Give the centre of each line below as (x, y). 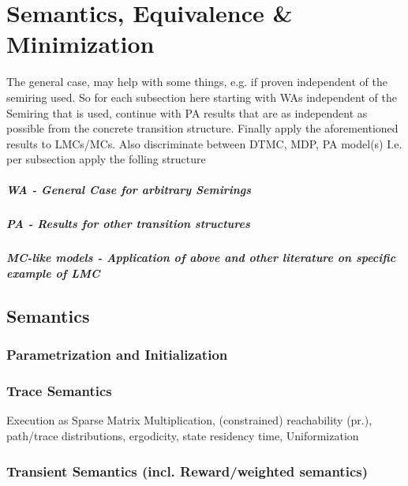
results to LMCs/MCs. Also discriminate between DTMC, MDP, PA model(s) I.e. (204, 143)
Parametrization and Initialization (117, 355)
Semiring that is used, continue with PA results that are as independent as (187, 112)
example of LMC (53, 273)
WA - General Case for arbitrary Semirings (129, 190)
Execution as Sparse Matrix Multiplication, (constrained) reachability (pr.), (189, 420)
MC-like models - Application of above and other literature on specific (201, 258)
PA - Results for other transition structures (128, 224)
